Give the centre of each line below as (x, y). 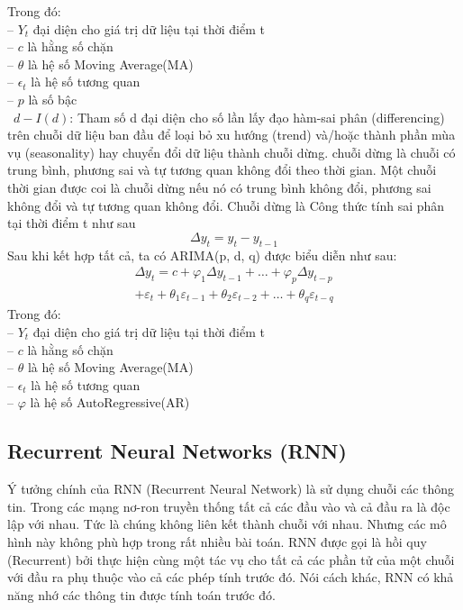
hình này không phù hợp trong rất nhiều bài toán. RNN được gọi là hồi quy (217, 541)
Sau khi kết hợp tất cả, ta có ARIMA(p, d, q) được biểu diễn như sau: (202, 255)
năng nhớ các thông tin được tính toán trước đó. (141, 594)
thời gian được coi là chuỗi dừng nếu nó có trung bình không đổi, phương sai (219, 187)
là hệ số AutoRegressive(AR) (110, 402)
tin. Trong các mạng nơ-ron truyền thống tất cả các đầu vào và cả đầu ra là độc (229, 506)
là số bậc (53, 99)
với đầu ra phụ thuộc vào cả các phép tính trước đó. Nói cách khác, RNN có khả (231, 577)
